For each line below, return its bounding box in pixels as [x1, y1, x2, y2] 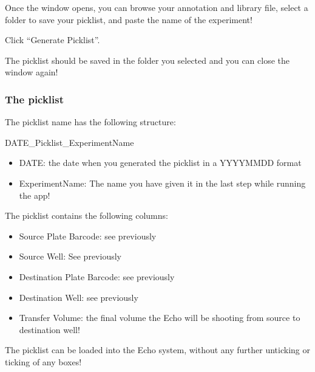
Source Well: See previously [19, 250, 121, 263]
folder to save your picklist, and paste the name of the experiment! [5, 13, 252, 26]
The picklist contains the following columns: [5, 209, 168, 222]
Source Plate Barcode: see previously [19, 229, 157, 242]
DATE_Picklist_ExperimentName [5, 136, 134, 148]
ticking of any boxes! [5, 355, 82, 368]
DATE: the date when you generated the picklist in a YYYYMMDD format [19, 156, 302, 169]
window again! [5, 66, 58, 78]
